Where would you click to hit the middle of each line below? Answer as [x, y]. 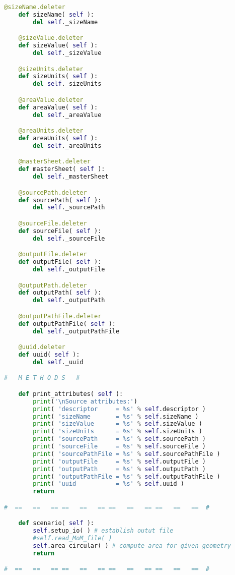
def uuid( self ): [49, 354]
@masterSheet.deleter [54, 162]
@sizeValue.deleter [51, 38]
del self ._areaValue [67, 115]
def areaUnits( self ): [58, 138]
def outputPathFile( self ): [67, 324]
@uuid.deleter [42, 347]
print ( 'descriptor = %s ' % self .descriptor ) [119, 409]
